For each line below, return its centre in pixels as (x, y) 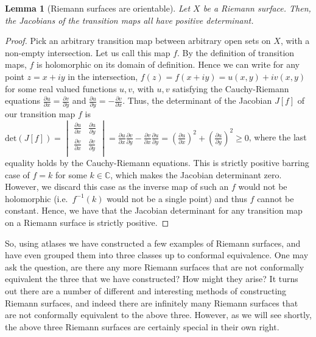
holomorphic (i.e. (37, 198)
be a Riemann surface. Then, (257, 8)
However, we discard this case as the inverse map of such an (117, 187)
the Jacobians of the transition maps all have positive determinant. (129, 20)
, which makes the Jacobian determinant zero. (196, 174)
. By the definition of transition (236, 52)
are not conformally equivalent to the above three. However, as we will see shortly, (158, 315)
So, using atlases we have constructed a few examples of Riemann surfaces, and (153, 243)
